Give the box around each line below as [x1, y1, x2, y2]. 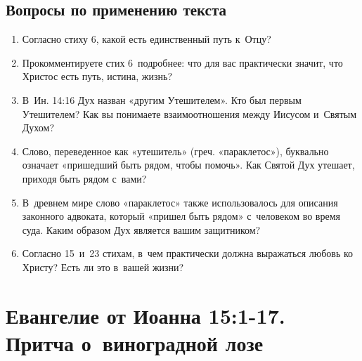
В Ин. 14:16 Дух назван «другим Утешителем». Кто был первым [22, 92, 302, 107]
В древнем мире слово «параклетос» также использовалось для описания [22, 195, 338, 209]
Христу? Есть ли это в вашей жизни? [22, 259, 184, 274]
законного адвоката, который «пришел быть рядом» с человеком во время [22, 209, 340, 223]
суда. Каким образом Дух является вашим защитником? [22, 222, 261, 237]
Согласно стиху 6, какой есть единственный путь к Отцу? [22, 32, 271, 46]
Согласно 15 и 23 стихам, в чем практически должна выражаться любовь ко [22, 246, 354, 261]
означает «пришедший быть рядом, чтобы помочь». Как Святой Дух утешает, [22, 157, 355, 172]
